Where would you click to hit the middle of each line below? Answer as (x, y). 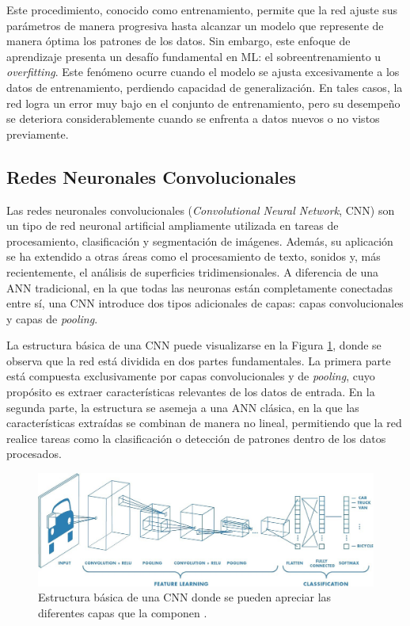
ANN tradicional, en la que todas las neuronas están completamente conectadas (200, 287)
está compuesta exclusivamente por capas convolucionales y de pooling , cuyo (191, 376)
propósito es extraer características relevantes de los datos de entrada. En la (191, 392)
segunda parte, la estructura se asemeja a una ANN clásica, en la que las (183, 407)
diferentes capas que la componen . (123, 613)
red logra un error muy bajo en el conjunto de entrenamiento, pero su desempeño (203, 103)
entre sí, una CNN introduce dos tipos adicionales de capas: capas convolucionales (205, 303)
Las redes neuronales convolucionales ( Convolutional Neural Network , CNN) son (201, 210)
